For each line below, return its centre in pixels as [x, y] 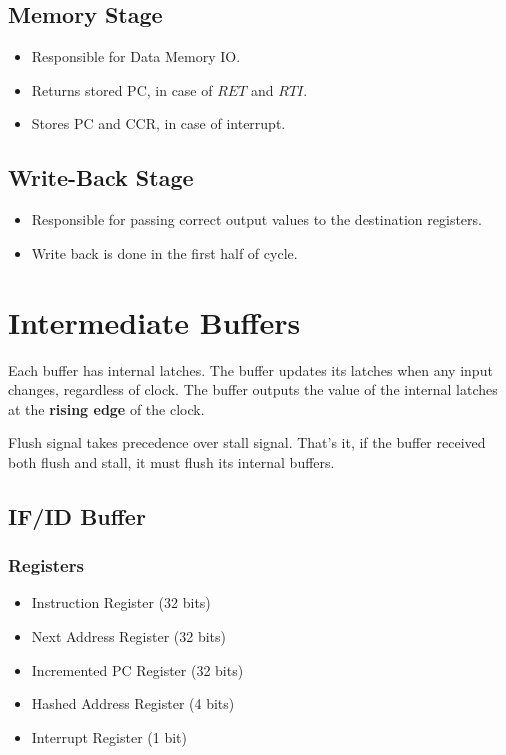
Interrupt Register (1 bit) [109, 736]
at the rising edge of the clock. [106, 408]
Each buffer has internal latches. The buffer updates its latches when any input [250, 369]
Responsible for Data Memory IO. [136, 56]
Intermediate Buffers [154, 321]
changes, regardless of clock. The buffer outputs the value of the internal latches [253, 389]
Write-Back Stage [101, 177]
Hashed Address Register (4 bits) [133, 703]
